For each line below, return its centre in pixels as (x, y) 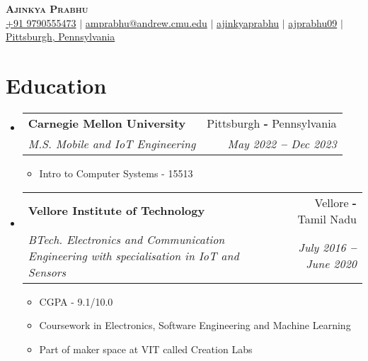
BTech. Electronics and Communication (126, 239)
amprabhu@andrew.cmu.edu (146, 22)
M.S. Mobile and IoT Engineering (112, 143)
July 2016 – (327, 247)
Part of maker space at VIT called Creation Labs (146, 349)
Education (56, 85)
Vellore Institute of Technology (116, 210)
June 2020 (331, 263)
